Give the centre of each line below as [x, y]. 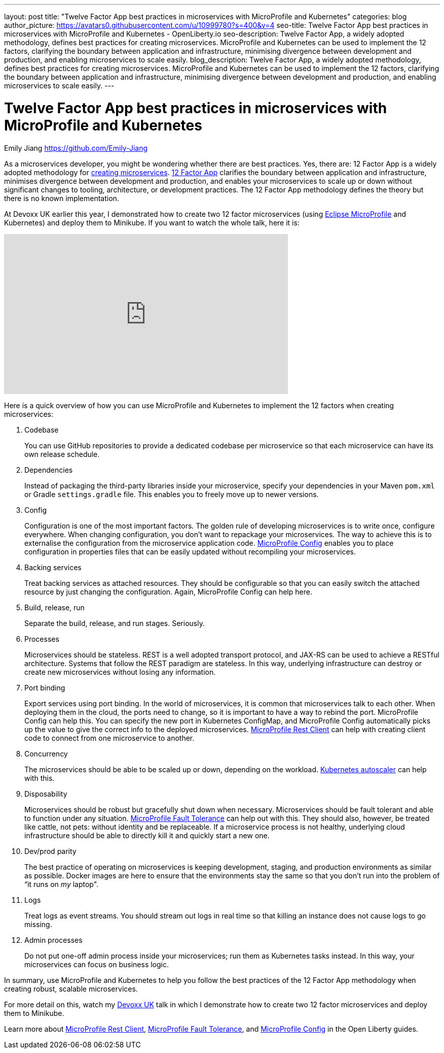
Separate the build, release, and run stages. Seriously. [115, 623]
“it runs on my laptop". [62, 884]
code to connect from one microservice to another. [109, 738]
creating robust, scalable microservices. [71, 989]
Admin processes [53, 940]
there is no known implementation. [62, 198]
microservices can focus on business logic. [97, 964]
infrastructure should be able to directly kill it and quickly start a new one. [147, 835]
